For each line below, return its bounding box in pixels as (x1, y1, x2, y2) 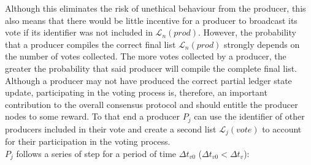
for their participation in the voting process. (5, 135, 171, 148)
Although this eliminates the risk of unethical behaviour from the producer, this (5, 2, 306, 14)
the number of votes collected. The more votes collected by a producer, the (5, 50, 286, 63)
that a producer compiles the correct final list (5, 37, 176, 50)
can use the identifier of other (194, 110, 305, 123)
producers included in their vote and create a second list (5, 122, 217, 135)
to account (262, 122, 302, 135)
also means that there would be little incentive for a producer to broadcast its (5, 13, 298, 26)
